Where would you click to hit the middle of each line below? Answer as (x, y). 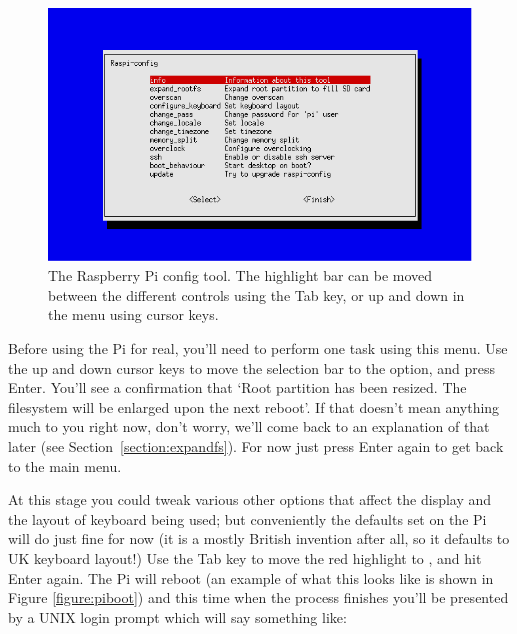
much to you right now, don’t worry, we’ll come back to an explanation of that (249, 426)
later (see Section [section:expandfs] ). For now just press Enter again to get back (256, 445)
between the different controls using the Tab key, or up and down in (256, 294)
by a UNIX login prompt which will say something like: (177, 616)
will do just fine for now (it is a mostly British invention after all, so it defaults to (259, 538)
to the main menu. (65, 465)
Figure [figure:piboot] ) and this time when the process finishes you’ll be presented (258, 597)
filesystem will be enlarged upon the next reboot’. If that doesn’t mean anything (254, 406)
